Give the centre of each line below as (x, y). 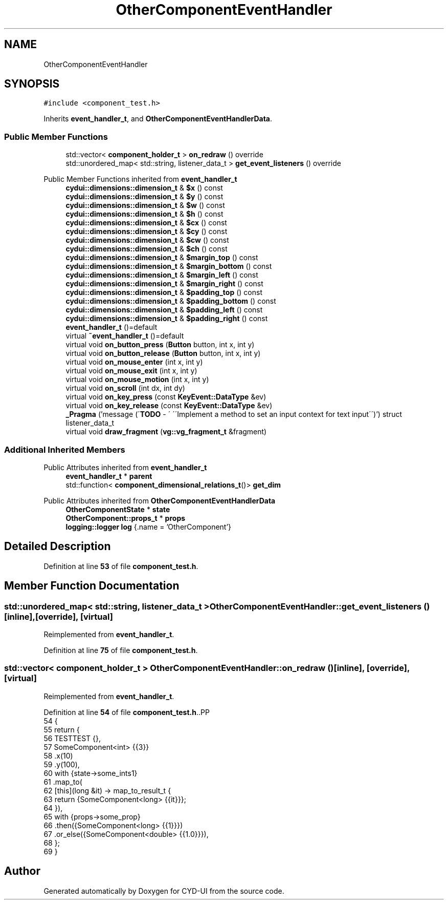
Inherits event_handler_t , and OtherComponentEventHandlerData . (158, 119)
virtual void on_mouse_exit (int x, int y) (131, 371)
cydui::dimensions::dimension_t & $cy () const (147, 232)
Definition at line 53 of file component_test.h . (121, 566)
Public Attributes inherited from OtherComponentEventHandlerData (160, 500)
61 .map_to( (63, 782)
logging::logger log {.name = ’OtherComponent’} (149, 527)
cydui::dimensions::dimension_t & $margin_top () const (162, 258)
